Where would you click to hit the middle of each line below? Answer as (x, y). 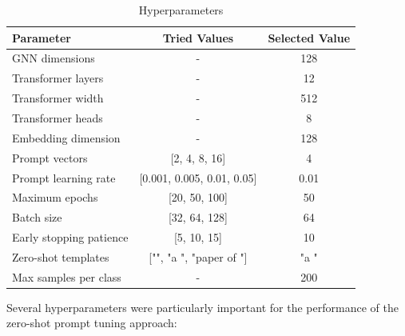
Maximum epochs (55, 197)
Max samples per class (67, 276)
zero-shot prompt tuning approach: (92, 323)
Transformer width (58, 98)
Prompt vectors (50, 157)
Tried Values (198, 37)
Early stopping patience (70, 237)
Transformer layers (58, 78)
